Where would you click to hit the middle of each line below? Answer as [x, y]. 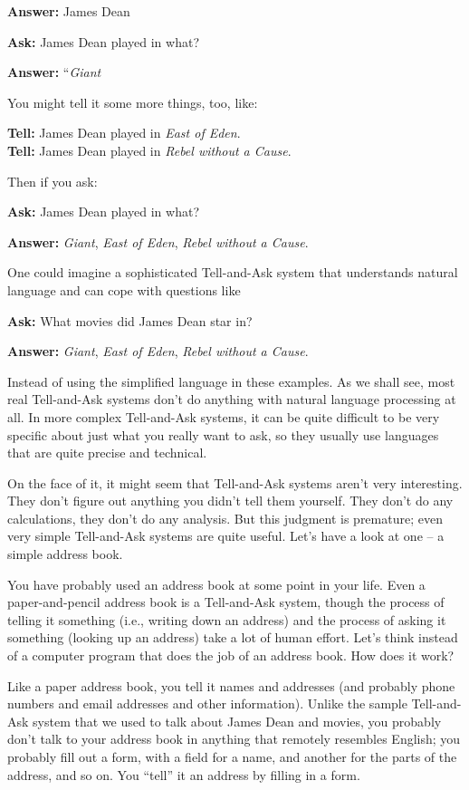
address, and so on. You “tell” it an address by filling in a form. [184, 774]
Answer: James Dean [69, 11]
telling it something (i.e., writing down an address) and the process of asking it [227, 619]
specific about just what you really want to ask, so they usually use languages [223, 434]
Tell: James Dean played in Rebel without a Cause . [149, 150]
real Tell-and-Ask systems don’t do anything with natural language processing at [232, 399]
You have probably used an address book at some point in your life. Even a [216, 584]
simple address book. [65, 554]
